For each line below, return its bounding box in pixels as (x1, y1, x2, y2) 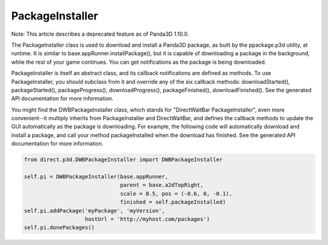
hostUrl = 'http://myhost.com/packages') (84, 215, 210, 223)
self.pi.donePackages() (24, 224, 95, 231)
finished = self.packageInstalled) (120, 199, 226, 206)
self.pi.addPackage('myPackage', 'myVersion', (24, 207, 165, 214)
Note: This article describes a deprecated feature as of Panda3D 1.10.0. (11, 30, 190, 38)
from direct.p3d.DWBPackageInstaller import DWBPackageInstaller (24, 156, 223, 163)
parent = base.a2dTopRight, (120, 182, 203, 189)
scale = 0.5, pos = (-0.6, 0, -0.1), (120, 190, 233, 197)
